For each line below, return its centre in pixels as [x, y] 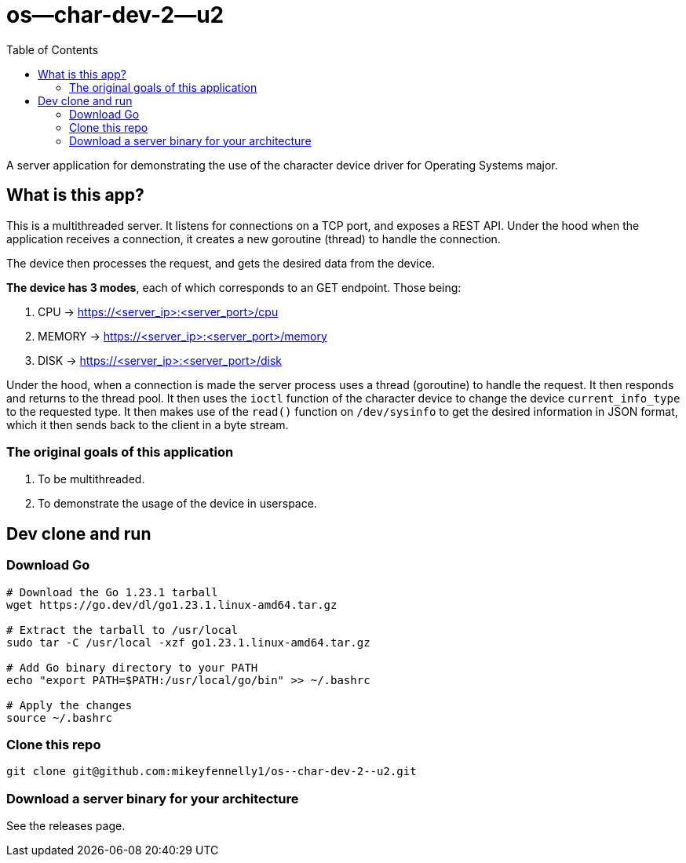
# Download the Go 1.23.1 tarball [112, 592]
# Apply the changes [69, 705]
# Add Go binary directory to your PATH [132, 667]
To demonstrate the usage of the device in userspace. [177, 504]
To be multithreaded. [91, 479]
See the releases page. [66, 826]
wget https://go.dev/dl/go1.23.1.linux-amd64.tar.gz [172, 604]
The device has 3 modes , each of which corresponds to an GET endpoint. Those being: [234, 287]
